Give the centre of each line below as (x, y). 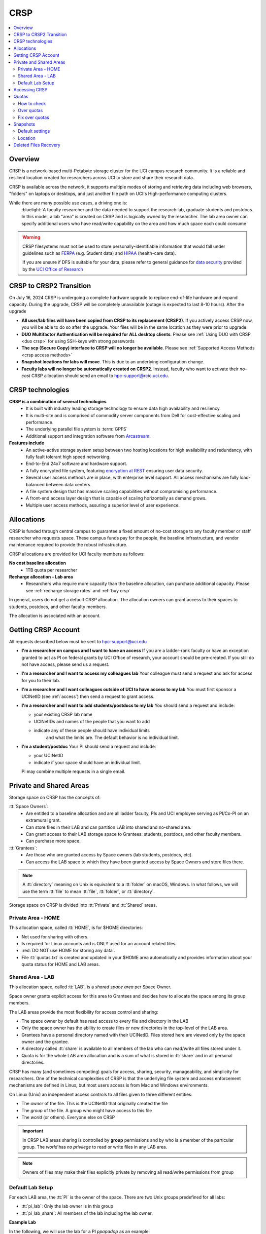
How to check (32, 103)
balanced (35, 484)
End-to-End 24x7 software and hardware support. (77, 463)
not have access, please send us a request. (66, 664)
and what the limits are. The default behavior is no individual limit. (113, 737)
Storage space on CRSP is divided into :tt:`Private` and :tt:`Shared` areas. (83, 905)
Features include (27, 443)
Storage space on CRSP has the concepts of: (55, 798)
